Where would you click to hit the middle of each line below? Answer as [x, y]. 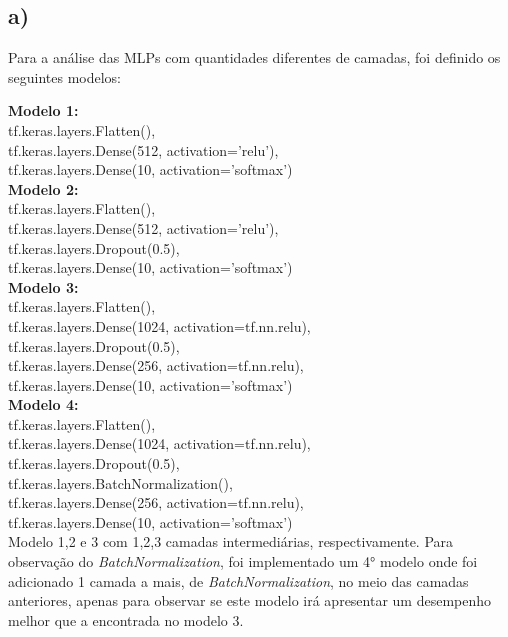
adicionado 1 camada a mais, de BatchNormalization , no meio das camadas [238, 580]
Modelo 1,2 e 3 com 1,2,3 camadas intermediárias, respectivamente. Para [231, 541]
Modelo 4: [43, 404]
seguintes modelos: [64, 76]
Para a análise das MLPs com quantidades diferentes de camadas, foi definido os [254, 57]
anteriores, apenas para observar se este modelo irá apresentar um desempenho [250, 600]
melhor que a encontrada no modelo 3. [126, 619]
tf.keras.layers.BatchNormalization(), [120, 482]
